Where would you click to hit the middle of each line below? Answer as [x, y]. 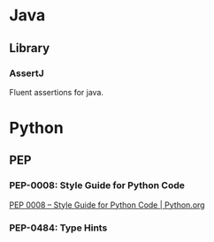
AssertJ [27, 73]
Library [30, 48]
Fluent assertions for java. [57, 92]
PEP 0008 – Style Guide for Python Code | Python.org [107, 205]
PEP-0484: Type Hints [58, 228]
